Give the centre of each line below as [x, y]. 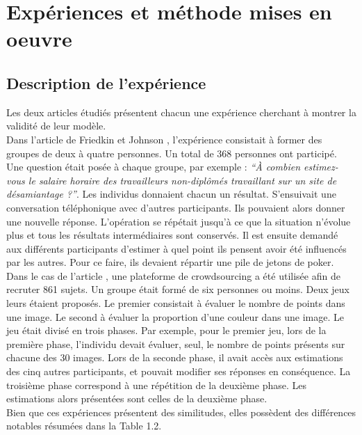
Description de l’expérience [106, 82]
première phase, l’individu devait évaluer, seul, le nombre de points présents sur [176, 343]
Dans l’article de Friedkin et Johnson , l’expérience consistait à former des [164, 139]
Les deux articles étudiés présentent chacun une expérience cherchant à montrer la [181, 112]
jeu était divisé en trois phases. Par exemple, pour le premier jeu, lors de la [166, 330]
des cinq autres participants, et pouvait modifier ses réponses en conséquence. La [179, 371]
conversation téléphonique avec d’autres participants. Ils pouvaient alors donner [176, 207]
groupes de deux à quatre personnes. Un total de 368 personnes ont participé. [172, 153]
